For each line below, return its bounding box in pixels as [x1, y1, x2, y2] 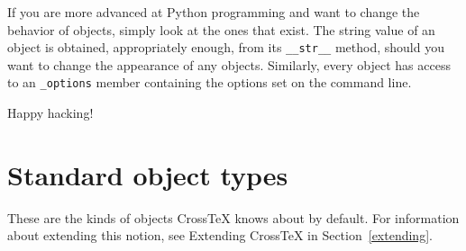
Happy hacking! [7, 103, 94, 122]
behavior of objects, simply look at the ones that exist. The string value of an [7, 20, 435, 39]
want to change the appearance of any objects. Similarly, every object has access [7, 55, 451, 74]
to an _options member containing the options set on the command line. [7, 73, 412, 92]
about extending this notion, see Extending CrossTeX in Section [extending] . [7, 226, 433, 245]
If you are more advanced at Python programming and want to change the [7, 3, 420, 21]
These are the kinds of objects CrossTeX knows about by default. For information [7, 208, 460, 227]
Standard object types [7, 156, 288, 193]
